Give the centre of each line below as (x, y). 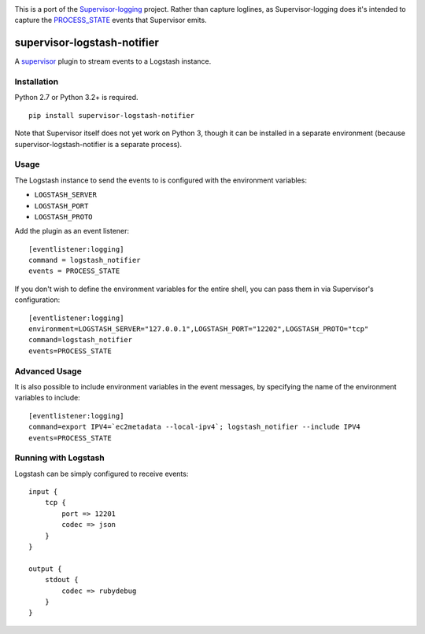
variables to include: (47, 398)
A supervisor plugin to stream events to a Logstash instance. (113, 61)
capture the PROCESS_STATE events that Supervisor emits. (111, 20)
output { (45, 569)
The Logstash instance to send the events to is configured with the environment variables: (161, 180)
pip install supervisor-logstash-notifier (112, 115)
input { (43, 492)
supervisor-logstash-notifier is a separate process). (98, 144)
